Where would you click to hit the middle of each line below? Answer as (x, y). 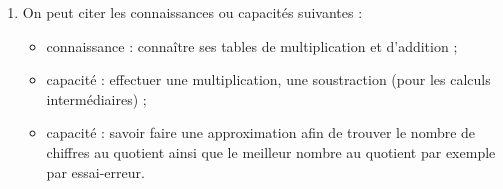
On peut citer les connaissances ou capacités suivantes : (192, 12)
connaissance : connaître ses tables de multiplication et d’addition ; (252, 45)
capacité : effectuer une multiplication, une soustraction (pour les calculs (268, 79)
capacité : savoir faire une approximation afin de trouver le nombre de (261, 132)
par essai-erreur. (95, 171)
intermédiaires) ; (96, 98)
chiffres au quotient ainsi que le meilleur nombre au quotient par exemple (271, 151)
